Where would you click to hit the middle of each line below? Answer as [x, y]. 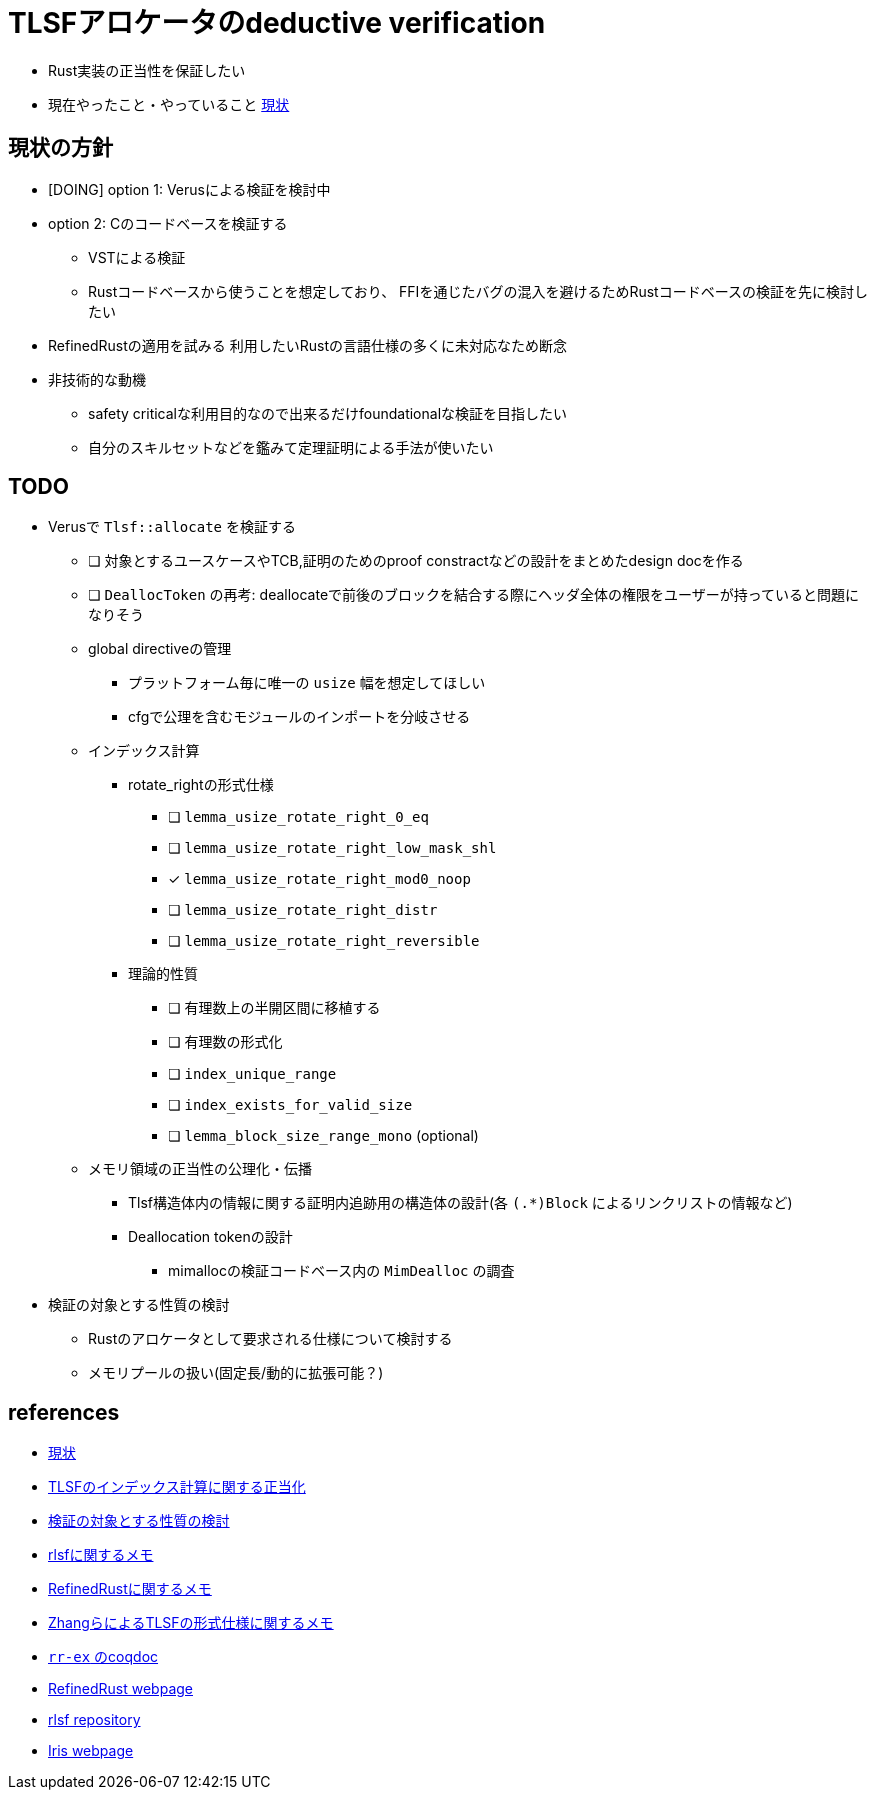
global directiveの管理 [160, 649]
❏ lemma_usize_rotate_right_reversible [324, 941]
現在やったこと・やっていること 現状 [169, 104]
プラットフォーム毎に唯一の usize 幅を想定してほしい [307, 683]
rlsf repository [94, 1720]
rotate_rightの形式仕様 [201, 785]
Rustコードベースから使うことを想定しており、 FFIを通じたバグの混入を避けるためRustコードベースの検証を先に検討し [478, 291]
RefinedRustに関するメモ [130, 1589]
